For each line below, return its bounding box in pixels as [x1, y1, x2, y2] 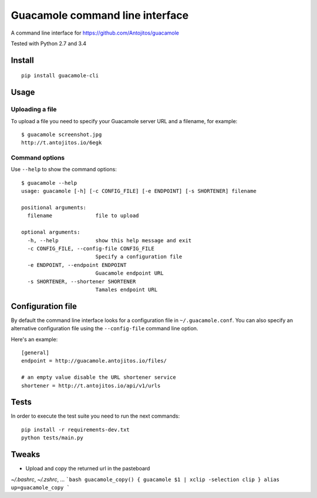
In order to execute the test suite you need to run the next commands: [11, 412, 180, 419]
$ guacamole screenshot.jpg [21, 131, 102, 138]
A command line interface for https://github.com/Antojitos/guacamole [11, 29, 179, 36]
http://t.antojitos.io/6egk [21, 140, 102, 146]
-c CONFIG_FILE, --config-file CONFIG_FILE [27, 245, 155, 252]
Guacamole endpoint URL [95, 270, 164, 277]
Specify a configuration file [95, 253, 183, 260]
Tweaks [11, 449, 41, 460]
